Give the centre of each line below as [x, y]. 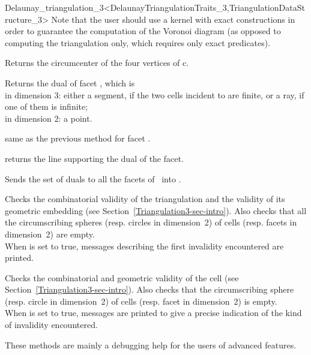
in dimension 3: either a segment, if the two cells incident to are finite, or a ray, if [155, 94]
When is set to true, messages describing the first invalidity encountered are [144, 246]
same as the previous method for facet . [78, 138]
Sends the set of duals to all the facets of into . [93, 178]
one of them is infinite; [47, 106]
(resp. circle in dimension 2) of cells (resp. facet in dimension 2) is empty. [141, 301]
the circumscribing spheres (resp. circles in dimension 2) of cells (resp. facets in [151, 222]
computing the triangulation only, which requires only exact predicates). [138, 42]
